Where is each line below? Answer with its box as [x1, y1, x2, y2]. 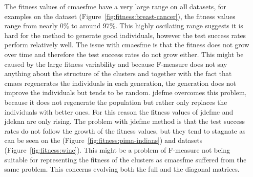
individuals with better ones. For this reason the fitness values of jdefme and [4, 106, 233, 117]
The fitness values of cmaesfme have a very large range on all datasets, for [4, 1, 227, 11]
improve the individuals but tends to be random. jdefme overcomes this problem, [4, 87, 247, 98]
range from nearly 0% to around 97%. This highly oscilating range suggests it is [4, 20, 243, 31]
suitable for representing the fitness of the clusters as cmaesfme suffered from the [4, 154, 247, 164]
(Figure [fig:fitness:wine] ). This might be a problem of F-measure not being [4, 144, 231, 155]
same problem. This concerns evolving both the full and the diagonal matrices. [4, 164, 240, 174]
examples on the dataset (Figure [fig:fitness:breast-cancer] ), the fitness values [4, 11, 235, 21]
